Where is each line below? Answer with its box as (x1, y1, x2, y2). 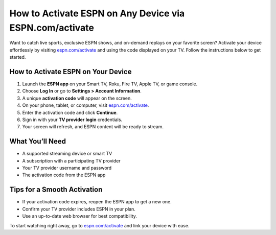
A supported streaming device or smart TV (22, 151, 112, 157)
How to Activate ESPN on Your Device (9, 67, 132, 76)
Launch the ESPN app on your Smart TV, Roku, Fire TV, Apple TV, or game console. (22, 81, 198, 87)
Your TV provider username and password (22, 165, 112, 171)
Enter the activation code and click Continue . (22, 109, 118, 115)
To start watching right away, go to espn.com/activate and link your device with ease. (9, 222, 190, 228)
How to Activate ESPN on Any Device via (9, 8, 185, 19)
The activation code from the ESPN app (22, 172, 106, 178)
